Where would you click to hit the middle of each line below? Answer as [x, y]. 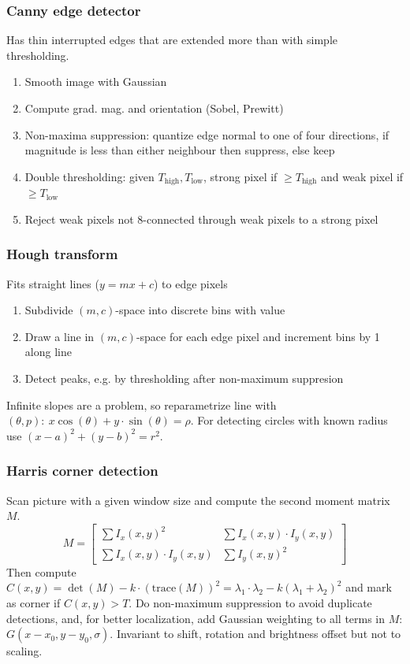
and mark [369, 587]
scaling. [24, 651]
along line [48, 352]
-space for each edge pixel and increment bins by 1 [258, 336]
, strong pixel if [240, 176]
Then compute [41, 571]
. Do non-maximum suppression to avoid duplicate [250, 602]
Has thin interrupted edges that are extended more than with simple [172, 40]
